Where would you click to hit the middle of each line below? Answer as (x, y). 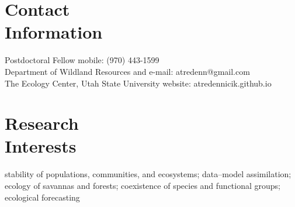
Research (42, 123)
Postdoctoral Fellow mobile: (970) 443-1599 (82, 60)
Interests (41, 146)
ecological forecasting (42, 197)
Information (54, 32)
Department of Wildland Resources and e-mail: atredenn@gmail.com (127, 71)
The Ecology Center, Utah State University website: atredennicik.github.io (138, 83)
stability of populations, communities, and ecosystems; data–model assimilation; (148, 174)
